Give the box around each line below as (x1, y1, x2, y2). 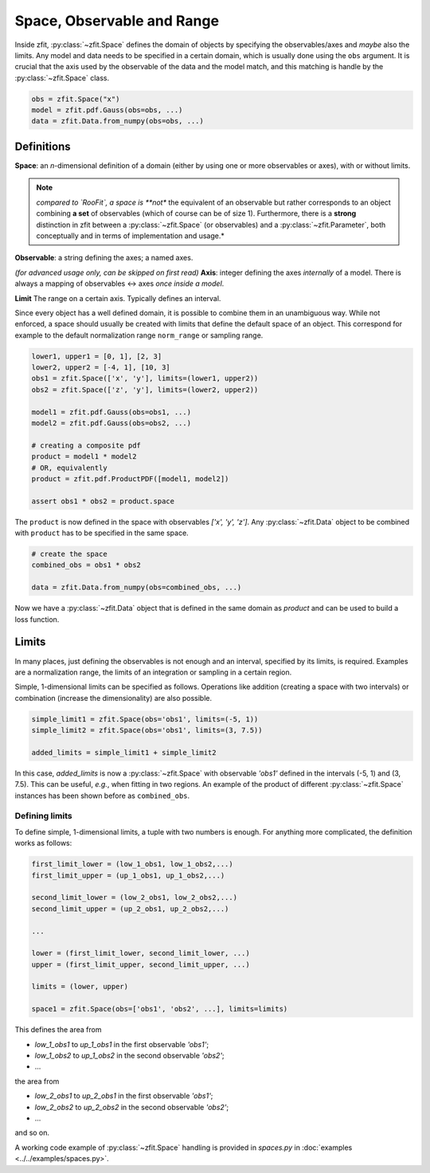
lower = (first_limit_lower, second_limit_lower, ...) (31, 948, 250, 958)
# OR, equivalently (31, 463, 107, 472)
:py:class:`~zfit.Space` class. (14, 72, 110, 83)
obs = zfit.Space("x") (31, 94, 120, 104)
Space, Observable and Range (14, 12, 219, 29)
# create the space (31, 549, 107, 559)
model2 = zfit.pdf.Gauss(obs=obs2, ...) (31, 419, 191, 428)
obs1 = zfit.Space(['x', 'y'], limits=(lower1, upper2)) (31, 374, 259, 383)
